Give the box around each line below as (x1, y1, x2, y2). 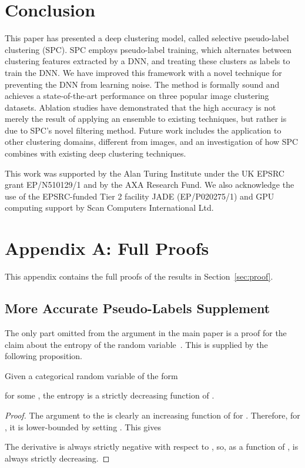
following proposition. (5, 350, 82, 362)
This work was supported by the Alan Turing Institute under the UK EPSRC (5, 167, 284, 179)
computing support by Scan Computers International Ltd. (5, 201, 214, 214)
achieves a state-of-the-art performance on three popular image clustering (5, 89, 269, 102)
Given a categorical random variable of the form (5, 369, 178, 381)
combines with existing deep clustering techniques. (5, 147, 186, 160)
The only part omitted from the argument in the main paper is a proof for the (5, 326, 287, 338)
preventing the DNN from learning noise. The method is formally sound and (5, 78, 280, 90)
